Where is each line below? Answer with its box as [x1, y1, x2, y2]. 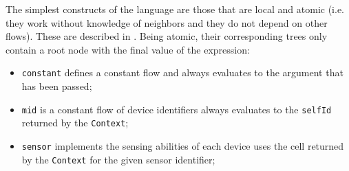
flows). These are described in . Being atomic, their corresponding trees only [6, 29, 328, 43]
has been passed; [21, 79, 92, 93]
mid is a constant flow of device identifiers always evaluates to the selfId [21, 102, 332, 116]
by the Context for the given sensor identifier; [21, 152, 215, 166]
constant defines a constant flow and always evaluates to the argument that [21, 65, 343, 80]
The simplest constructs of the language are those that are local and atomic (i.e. [6, 2, 345, 16]
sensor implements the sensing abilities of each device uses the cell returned [21, 138, 344, 152]
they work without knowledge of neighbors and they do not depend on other [6, 15, 328, 30]
